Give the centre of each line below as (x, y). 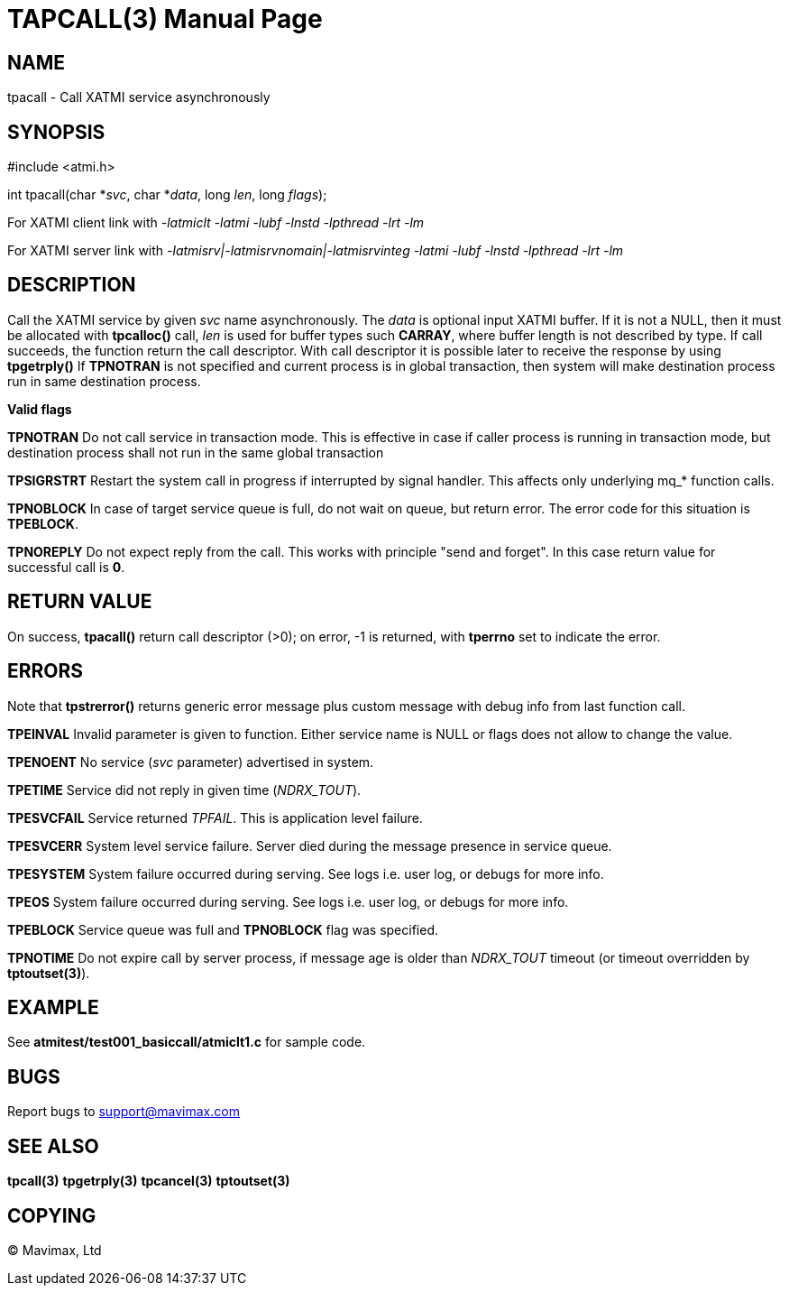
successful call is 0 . (66, 567)
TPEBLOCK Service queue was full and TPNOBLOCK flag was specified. (223, 929)
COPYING (52, 1215)
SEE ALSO (53, 1146)
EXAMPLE (53, 1007)
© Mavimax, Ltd (55, 1250)
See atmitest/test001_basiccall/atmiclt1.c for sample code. (187, 1042)
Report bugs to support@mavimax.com (124, 1112)
